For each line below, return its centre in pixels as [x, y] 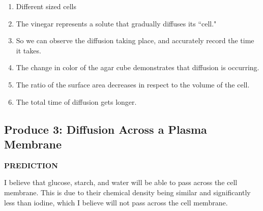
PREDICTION [31, 165]
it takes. [28, 50]
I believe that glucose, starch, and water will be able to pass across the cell [121, 182]
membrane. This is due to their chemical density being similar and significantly [127, 192]
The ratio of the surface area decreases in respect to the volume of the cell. [133, 84]
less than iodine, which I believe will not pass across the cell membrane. [116, 202]
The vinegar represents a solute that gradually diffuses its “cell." [116, 23]
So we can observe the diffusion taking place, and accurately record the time [135, 40]
